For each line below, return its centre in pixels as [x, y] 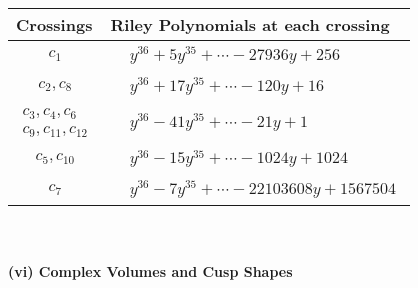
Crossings [54, 24]
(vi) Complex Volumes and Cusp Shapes [150, 270]
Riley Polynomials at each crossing [250, 24]
